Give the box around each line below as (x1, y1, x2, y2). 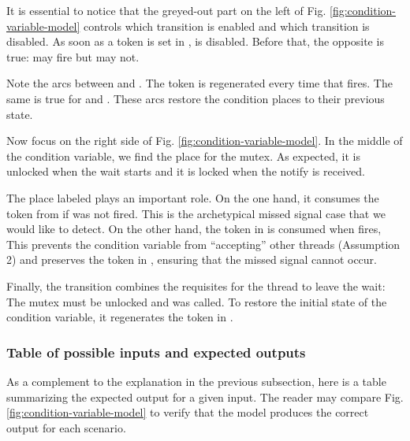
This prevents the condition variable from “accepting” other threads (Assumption (6, 235, 401, 252)
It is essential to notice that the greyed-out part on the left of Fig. (6, 2, 326, 18)
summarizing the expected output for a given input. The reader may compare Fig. (6, 388, 404, 405)
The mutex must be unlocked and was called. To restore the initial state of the (6, 293, 387, 309)
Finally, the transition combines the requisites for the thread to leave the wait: (6, 277, 386, 294)
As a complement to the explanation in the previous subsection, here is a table (6, 372, 386, 389)
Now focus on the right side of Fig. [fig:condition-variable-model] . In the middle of (6, 132, 403, 149)
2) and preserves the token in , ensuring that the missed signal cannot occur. (6, 251, 377, 268)
